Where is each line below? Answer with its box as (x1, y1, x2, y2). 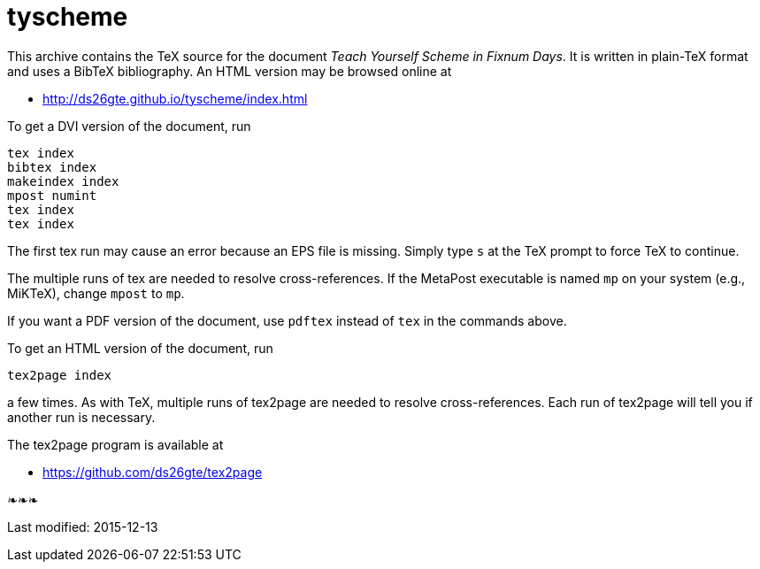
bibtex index (7, 159, 97, 174)
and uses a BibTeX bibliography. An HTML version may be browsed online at (7, 63, 452, 79)
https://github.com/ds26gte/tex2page (42, 464, 263, 480)
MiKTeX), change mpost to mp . (7, 285, 185, 301)
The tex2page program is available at (7, 436, 224, 452)
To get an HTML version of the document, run (7, 340, 273, 356)
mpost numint (7, 188, 97, 203)
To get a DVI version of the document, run (7, 118, 251, 134)
